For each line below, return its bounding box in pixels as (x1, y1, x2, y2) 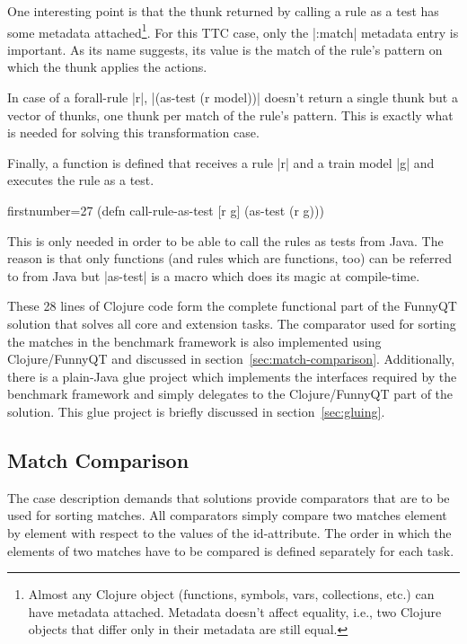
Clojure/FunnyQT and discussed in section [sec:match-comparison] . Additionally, (7, 349, 455, 368)
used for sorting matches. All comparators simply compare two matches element (7, 506, 447, 525)
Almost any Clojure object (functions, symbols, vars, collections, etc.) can (28, 585, 435, 604)
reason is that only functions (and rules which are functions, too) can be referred (7, 249, 452, 268)
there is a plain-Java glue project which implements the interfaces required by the (7, 366, 457, 385)
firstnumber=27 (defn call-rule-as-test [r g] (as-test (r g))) (7, 201, 324, 219)
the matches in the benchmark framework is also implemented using (7, 331, 382, 350)
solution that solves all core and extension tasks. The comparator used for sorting (7, 313, 456, 332)
